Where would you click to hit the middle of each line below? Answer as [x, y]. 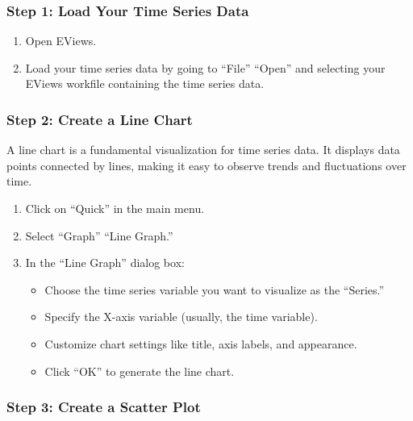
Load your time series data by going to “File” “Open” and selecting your [205, 67]
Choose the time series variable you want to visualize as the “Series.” [215, 289]
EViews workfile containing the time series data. [145, 83]
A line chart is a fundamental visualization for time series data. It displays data [203, 150]
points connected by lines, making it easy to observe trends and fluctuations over [206, 165]
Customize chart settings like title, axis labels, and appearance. [201, 343]
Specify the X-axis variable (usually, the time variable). [181, 317]
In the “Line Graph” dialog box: [105, 263]
